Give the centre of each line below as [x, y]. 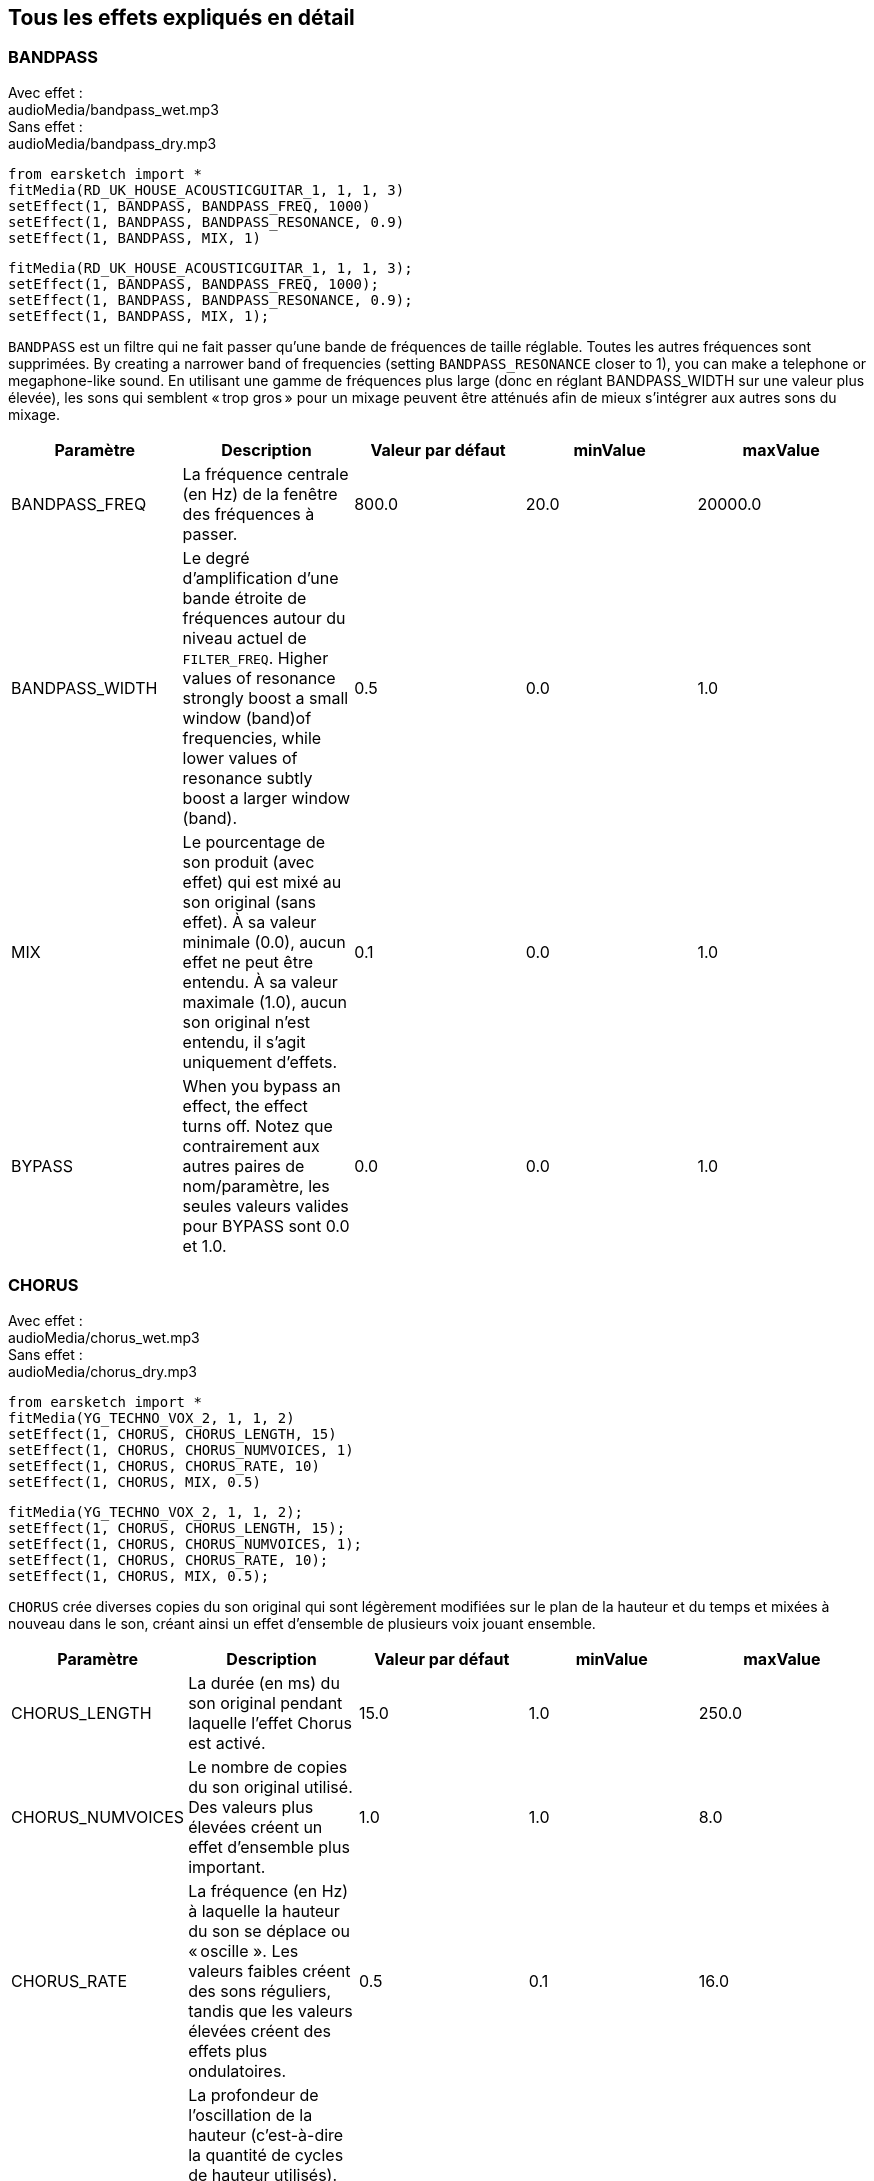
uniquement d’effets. [260, 1061]
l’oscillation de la [250, 2114]
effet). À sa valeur [249, 921]
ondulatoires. [237, 2070]
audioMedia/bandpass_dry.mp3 [112, 143]
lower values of [240, 757]
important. [227, 1866]
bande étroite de [244, 597]
